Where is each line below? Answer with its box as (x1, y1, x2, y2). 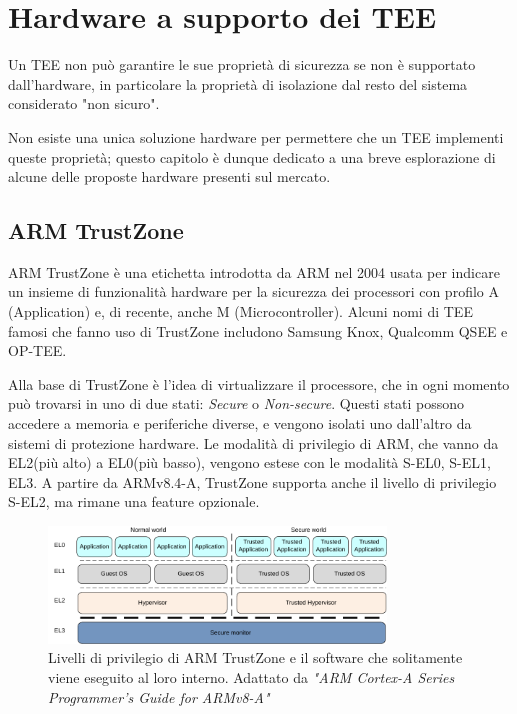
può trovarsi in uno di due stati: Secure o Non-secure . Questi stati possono (8, 393, 465, 414)
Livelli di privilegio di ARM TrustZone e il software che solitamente (48, 647, 463, 668)
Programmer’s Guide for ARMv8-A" (48, 686, 270, 707)
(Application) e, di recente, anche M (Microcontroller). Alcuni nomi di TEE (8, 301, 473, 322)
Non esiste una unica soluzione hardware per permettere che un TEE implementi (8, 126, 504, 147)
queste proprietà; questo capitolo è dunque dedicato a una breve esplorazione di (8, 146, 496, 167)
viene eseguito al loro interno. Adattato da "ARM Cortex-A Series (48, 667, 455, 688)
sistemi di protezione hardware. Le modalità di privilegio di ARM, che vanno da (8, 432, 499, 453)
